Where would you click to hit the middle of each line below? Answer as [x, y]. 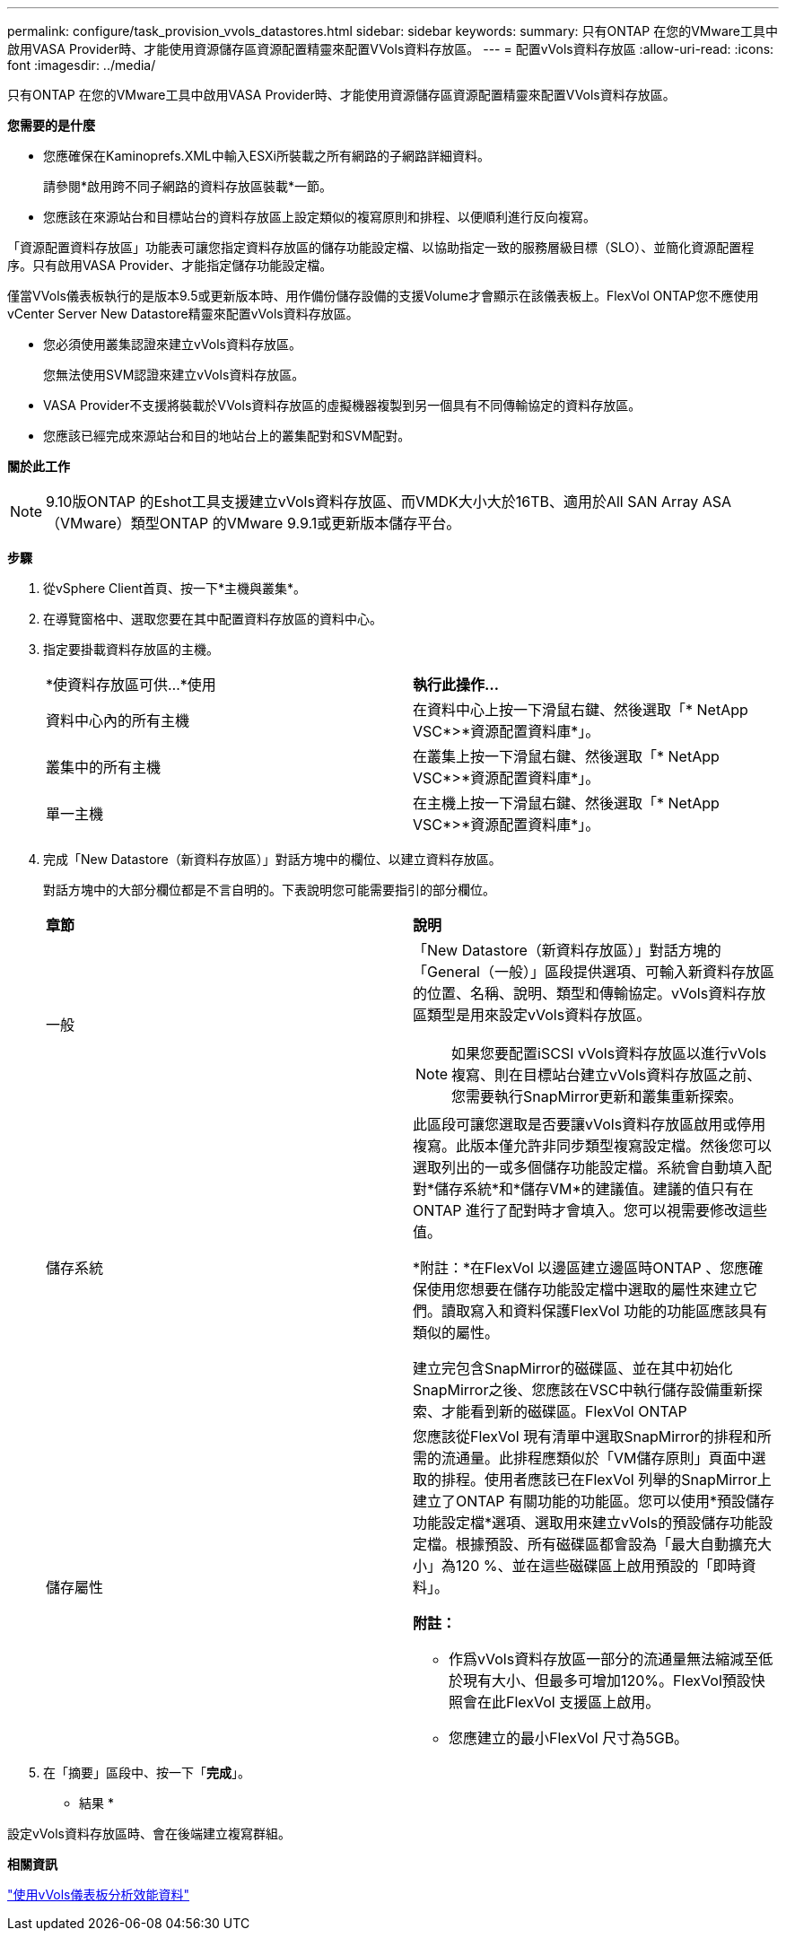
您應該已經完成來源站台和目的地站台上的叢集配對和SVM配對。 [227, 436]
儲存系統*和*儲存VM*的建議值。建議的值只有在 [594, 1189]
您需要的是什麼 [51, 125]
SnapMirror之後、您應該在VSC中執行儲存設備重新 [581, 1390]
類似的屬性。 [456, 1332]
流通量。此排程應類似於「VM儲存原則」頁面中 [597, 1458]
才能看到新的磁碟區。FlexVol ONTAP [564, 1411]
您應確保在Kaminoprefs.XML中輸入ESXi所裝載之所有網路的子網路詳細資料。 [266, 156]
